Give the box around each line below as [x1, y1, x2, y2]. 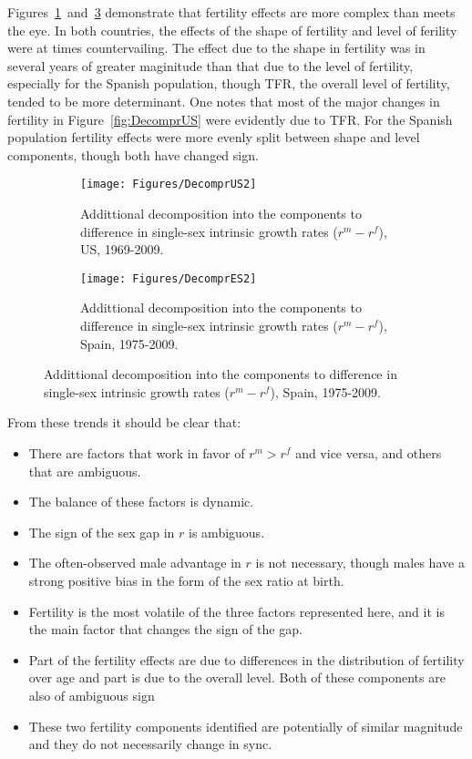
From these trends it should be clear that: [7, 413, 241, 432]
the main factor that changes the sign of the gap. [28, 620, 303, 639]
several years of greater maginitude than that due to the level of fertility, [7, 56, 414, 75]
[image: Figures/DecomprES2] [80, 272, 257, 285]
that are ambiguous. [28, 461, 141, 480]
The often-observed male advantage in [28, 553, 241, 572]
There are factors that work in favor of [28, 444, 245, 462]
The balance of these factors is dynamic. [28, 492, 254, 511]
